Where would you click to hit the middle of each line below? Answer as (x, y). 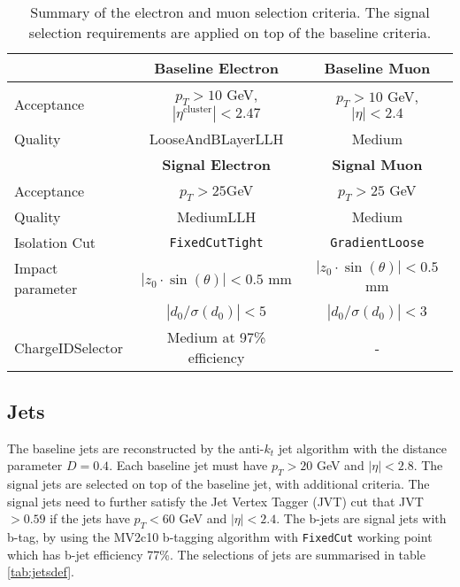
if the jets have (90, 518)
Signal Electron (217, 165)
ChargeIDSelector (69, 347)
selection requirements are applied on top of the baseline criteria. (230, 32)
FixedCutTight (216, 242)
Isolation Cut (55, 243)
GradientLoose (377, 242)
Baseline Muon (377, 68)
